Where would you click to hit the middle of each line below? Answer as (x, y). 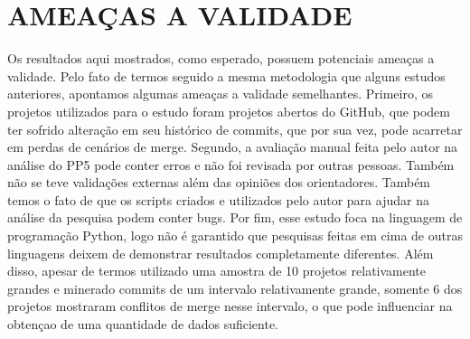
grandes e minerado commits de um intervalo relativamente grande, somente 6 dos (235, 288)
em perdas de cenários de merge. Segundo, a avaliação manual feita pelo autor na (233, 147)
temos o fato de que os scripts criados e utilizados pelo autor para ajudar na (218, 199)
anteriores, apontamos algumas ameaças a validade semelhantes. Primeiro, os (221, 94)
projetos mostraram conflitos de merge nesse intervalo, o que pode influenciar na (230, 306)
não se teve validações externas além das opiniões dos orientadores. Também (219, 182)
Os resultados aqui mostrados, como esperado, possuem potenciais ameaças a (221, 58)
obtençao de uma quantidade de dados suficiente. (143, 324)
